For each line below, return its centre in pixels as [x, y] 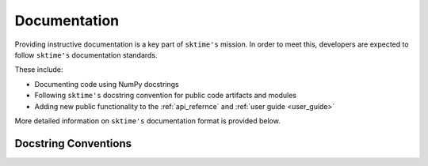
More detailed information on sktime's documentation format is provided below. [147, 121]
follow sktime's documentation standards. [86, 55]
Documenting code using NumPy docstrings [107, 84]
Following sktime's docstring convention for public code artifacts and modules [166, 96]
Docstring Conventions [73, 143]
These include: [39, 70]
